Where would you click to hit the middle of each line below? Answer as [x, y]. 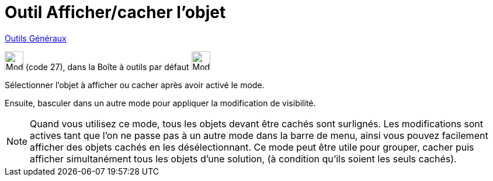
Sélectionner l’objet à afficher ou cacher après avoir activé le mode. [135, 85]
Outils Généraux [36, 38]
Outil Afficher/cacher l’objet [115, 12]
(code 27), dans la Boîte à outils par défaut [107, 67]
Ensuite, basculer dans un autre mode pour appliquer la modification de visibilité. [160, 103]
